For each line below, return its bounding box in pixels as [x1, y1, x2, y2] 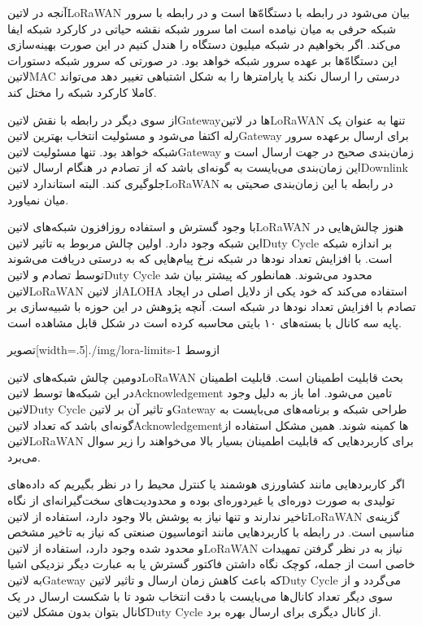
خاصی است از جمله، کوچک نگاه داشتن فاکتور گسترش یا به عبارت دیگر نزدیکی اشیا [7, 555, 415, 572]
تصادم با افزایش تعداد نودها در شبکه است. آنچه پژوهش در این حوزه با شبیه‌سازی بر [7, 298, 416, 315]
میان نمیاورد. [7, 190, 69, 208]
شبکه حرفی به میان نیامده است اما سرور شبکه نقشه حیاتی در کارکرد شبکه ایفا [7, 20, 396, 37]
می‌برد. [7, 448, 41, 465]
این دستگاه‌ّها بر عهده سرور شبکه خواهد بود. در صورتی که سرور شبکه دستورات [7, 51, 398, 68]
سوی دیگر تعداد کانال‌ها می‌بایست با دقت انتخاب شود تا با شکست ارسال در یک [7, 587, 394, 604]
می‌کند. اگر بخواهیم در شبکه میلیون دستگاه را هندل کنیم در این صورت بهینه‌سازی [7, 36, 401, 53]
